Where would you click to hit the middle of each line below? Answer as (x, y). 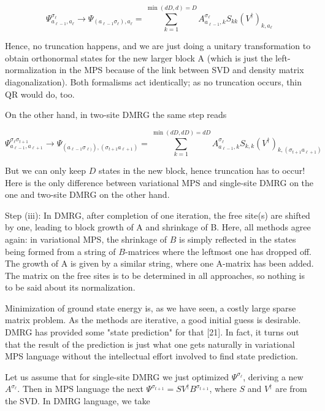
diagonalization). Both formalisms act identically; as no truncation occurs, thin (154, 81)
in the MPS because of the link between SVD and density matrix (182, 70)
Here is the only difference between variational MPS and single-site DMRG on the (159, 182)
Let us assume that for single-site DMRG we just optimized (117, 376)
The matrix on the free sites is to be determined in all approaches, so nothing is (155, 275)
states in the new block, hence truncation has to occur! (202, 170)
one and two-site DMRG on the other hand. (87, 194)
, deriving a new (273, 376)
